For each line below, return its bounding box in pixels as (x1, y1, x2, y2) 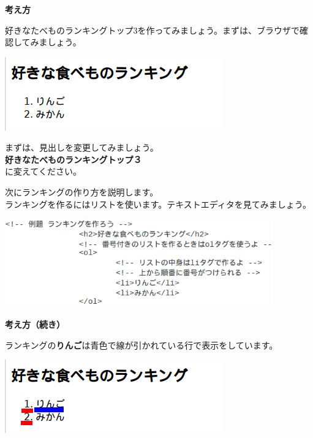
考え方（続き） (5, 317, 65, 330)
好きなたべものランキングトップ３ (5, 153, 142, 165)
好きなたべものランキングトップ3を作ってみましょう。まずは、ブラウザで (5, 23, 300, 36)
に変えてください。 (5, 165, 81, 178)
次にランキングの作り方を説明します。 (5, 186, 159, 198)
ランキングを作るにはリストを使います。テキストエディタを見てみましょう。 (5, 197, 311, 210)
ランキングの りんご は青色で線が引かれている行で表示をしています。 (5, 338, 278, 351)
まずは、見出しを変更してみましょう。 (5, 141, 159, 154)
